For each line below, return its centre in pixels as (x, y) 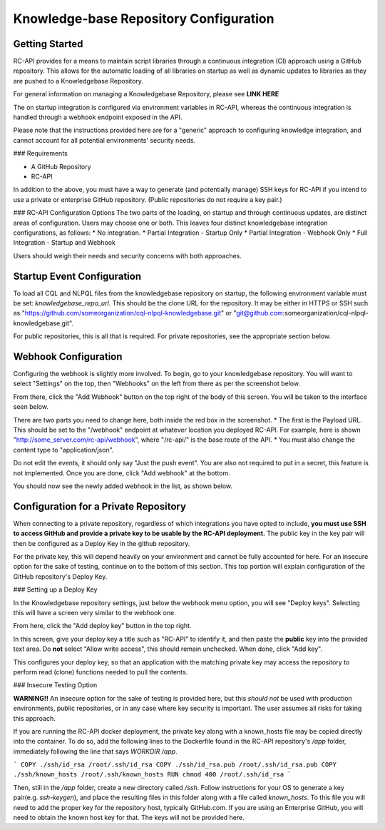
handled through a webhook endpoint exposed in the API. (98, 117)
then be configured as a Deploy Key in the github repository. (102, 543)
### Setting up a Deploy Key (55, 589)
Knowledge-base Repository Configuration (144, 19)
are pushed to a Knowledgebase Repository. (78, 81)
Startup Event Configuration (77, 276)
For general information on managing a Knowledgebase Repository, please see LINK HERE (146, 94)
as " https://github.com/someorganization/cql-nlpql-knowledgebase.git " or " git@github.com (148, 313)
